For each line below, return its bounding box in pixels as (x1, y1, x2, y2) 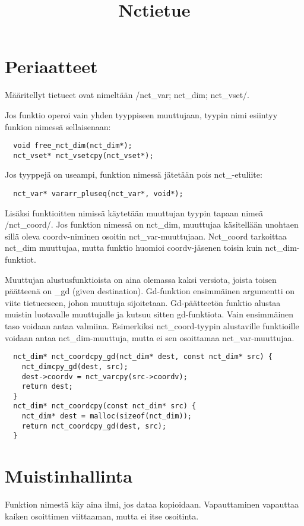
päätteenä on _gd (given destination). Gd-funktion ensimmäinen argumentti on (5, 285, 295, 297)
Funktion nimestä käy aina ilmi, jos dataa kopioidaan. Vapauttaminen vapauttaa (5, 498, 299, 511)
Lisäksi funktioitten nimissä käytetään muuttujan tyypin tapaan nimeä (5, 206, 263, 219)
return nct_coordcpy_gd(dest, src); (21, 421, 167, 430)
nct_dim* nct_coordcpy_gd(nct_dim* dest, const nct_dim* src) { (13, 352, 273, 361)
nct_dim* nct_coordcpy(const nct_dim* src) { (13, 402, 197, 411)
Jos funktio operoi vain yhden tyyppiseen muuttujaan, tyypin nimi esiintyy (5, 108, 278, 121)
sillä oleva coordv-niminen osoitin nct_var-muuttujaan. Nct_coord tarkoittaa (5, 229, 287, 242)
